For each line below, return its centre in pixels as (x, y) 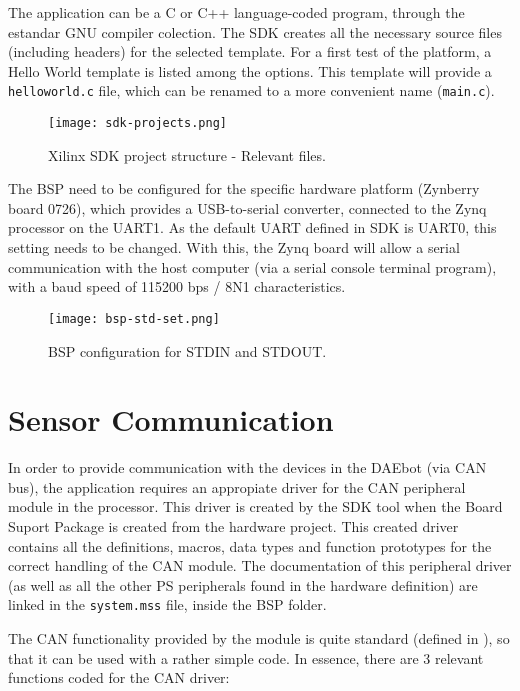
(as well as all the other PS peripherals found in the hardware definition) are (243, 584)
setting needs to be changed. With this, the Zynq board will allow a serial (234, 247)
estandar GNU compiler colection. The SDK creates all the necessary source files (255, 31)
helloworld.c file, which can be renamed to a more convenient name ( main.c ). (251, 90)
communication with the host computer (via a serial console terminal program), (252, 266)
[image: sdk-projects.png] (137, 123)
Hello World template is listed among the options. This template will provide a (250, 70)
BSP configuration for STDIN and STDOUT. (187, 350)
